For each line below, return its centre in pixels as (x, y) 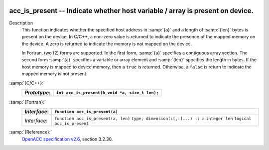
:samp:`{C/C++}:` (27, 83)
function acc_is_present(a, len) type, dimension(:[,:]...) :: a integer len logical (153, 119)
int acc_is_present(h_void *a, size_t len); (107, 92)
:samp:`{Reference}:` (31, 132)
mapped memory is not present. (55, 74)
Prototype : (38, 93)
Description (21, 23)
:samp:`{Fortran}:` (27, 102)
